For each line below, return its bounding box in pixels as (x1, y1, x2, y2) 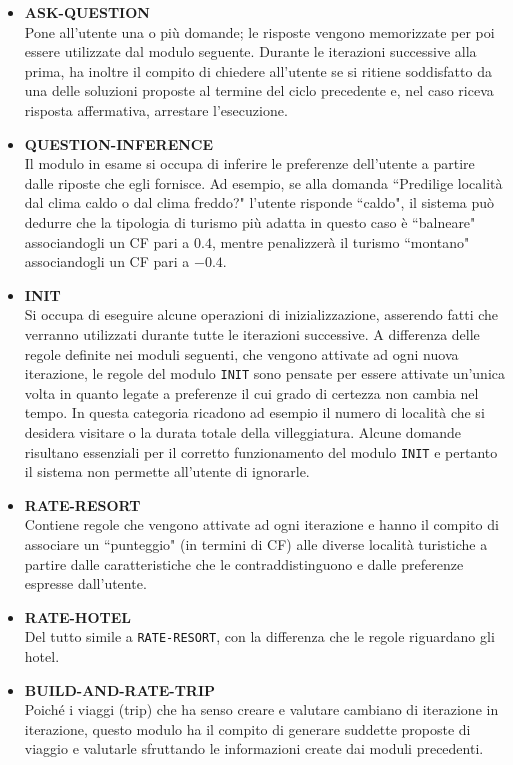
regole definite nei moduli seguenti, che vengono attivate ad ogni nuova (24, 343, 459, 364)
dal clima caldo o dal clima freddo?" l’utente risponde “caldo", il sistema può (24, 192, 495, 213)
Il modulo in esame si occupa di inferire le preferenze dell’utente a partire (24, 153, 475, 174)
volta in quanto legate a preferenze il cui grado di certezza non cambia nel (24, 382, 479, 403)
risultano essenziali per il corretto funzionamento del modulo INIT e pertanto (24, 441, 498, 462)
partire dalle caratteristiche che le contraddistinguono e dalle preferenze (24, 553, 464, 574)
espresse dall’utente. (24, 573, 147, 594)
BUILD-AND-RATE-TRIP (24, 679, 216, 700)
